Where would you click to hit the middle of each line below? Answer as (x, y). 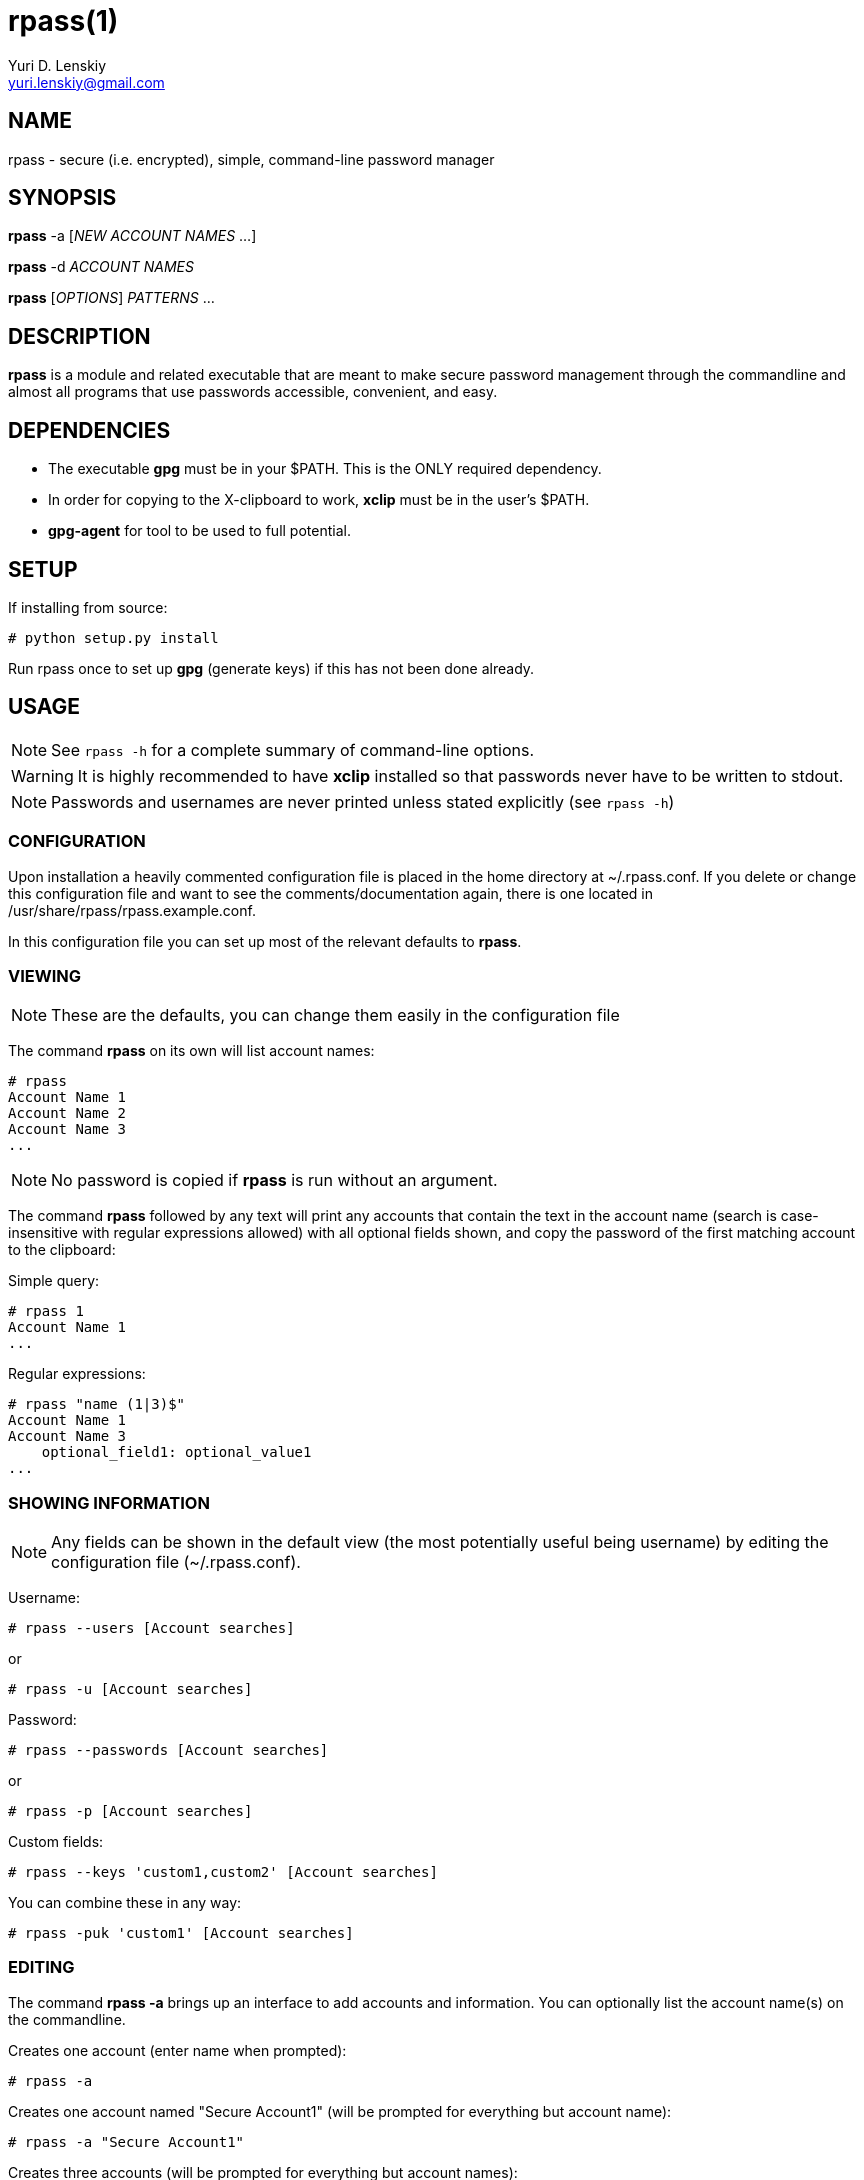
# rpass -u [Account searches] (130, 1689)
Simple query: (54, 1281)
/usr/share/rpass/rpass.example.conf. (132, 910)
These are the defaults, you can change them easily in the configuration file (335, 1015)
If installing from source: (88, 607)
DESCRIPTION (79, 336)
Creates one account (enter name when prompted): (177, 2050)
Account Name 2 (67, 1113)
